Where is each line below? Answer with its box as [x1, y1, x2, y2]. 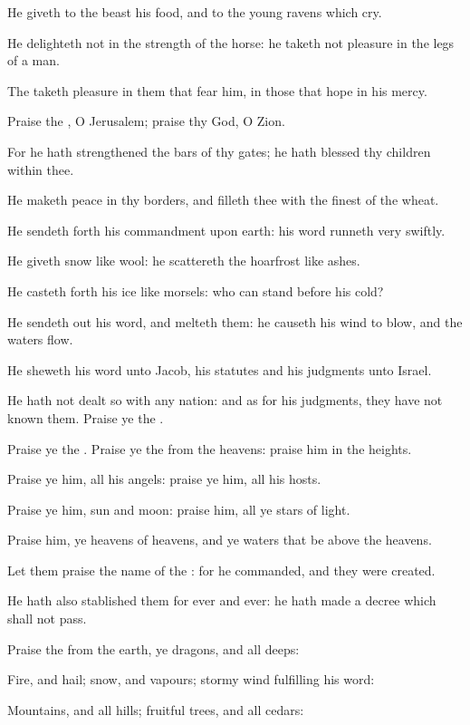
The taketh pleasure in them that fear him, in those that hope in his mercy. [7, 81, 427, 100]
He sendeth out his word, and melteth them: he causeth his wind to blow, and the [7, 312, 463, 331]
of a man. [7, 51, 60, 70]
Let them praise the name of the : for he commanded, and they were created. [7, 560, 436, 579]
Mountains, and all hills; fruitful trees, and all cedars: [7, 700, 304, 719]
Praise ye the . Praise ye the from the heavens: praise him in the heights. [7, 439, 412, 458]
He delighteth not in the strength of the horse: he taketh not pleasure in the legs [7, 33, 455, 52]
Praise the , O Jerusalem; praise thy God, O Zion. [7, 111, 285, 130]
